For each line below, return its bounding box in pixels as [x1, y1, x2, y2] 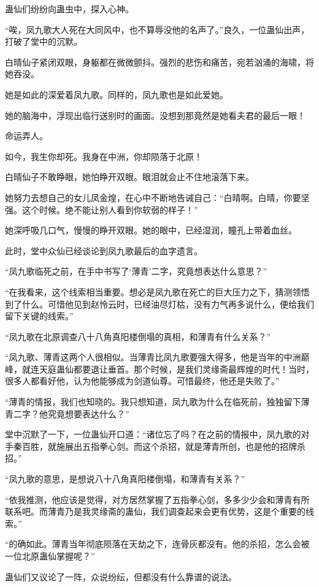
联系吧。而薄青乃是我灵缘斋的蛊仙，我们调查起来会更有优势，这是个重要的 [5, 505, 306, 518]
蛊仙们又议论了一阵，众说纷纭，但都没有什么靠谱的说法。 [5, 570, 237, 583]
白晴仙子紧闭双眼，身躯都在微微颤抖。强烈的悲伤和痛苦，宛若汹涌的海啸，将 [5, 55, 314, 68]
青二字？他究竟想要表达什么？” [5, 407, 129, 420]
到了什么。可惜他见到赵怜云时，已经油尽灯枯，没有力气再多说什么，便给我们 [5, 297, 314, 310]
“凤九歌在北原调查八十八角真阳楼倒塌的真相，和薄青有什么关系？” [5, 330, 271, 343]
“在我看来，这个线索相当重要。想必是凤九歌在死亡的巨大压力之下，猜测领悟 [5, 285, 310, 298]
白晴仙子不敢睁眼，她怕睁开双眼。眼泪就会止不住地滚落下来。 [5, 170, 254, 183]
